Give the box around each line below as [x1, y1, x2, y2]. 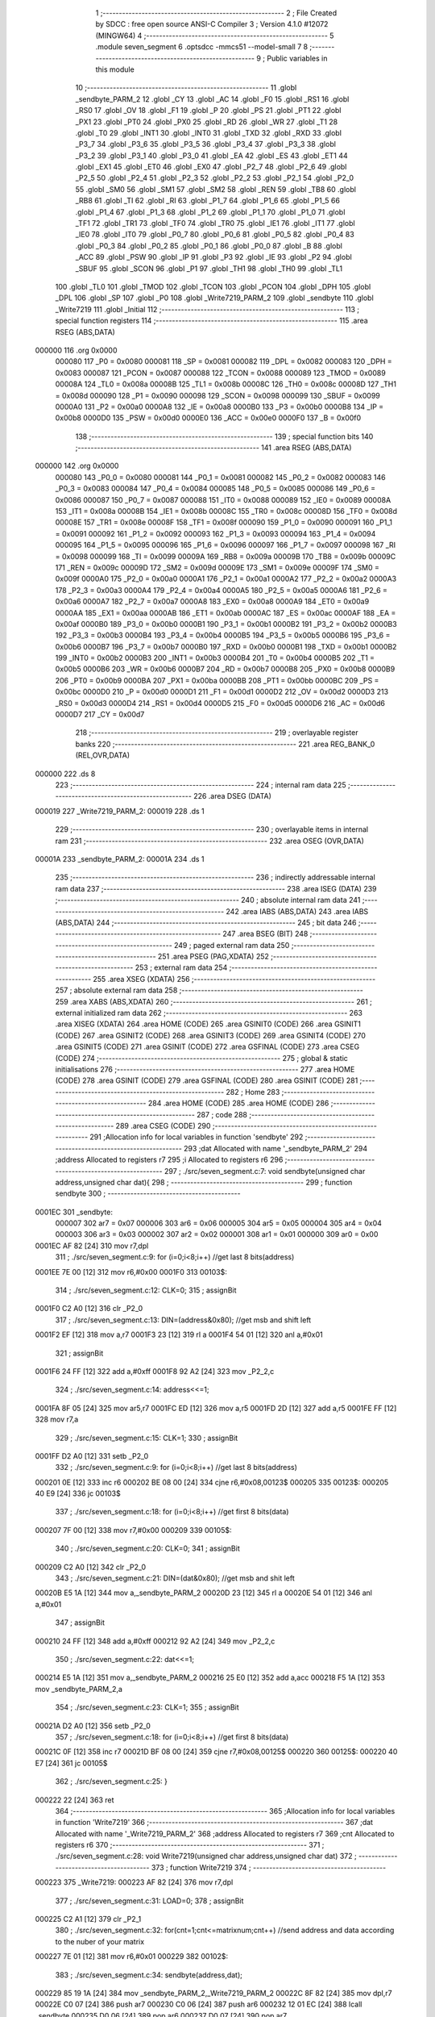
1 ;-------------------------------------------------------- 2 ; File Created [95, 8, 338, 18]
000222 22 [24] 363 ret [35, 1795, 114, 1805]
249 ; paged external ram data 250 [173, 940, 290, 950]
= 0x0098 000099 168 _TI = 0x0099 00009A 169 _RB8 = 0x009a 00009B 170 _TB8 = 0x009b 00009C [55, 551, 396, 561]
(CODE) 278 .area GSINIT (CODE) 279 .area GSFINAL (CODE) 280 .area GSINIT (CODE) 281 [55, 1075, 358, 1085]
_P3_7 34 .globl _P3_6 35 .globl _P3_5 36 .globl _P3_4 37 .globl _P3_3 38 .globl [75, 140, 336, 149]
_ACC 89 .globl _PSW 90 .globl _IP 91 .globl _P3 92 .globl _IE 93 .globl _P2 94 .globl [75, 253, 352, 262]
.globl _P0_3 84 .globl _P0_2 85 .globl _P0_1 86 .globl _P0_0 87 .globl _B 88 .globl [75, 240, 342, 250]
